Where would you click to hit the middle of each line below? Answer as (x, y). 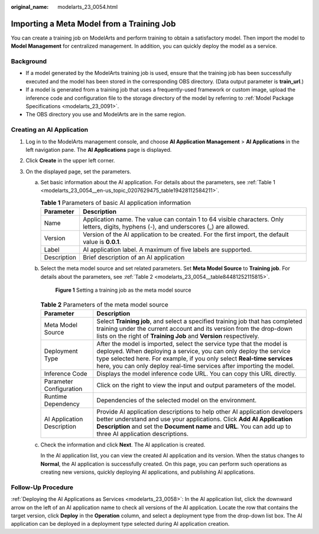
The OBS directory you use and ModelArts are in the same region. (106, 115)
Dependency (62, 403)
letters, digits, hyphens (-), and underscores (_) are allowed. (166, 227)
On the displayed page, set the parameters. (78, 171)
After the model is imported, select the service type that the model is (192, 344)
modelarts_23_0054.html (88, 7)
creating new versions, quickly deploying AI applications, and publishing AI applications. (148, 472)
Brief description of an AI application (134, 258)
